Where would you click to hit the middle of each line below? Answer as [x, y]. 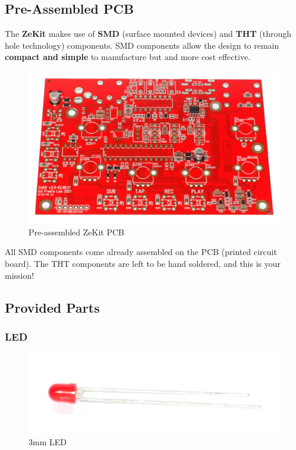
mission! [20, 275]
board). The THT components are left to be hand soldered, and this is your [143, 264]
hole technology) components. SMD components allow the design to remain [142, 45]
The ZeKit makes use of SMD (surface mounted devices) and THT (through [148, 34]
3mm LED [48, 442]
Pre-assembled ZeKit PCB [76, 232]
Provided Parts [52, 307]
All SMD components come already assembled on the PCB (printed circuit [141, 252]
